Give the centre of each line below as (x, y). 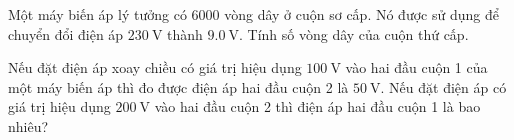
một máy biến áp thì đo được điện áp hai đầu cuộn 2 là (178, 86)
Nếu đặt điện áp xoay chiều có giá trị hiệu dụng (155, 67)
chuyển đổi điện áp (66, 33)
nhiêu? (28, 125)
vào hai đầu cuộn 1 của (416, 67)
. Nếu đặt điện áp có (443, 86)
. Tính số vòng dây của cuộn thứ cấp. (354, 33)
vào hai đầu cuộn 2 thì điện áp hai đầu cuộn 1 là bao (317, 106)
